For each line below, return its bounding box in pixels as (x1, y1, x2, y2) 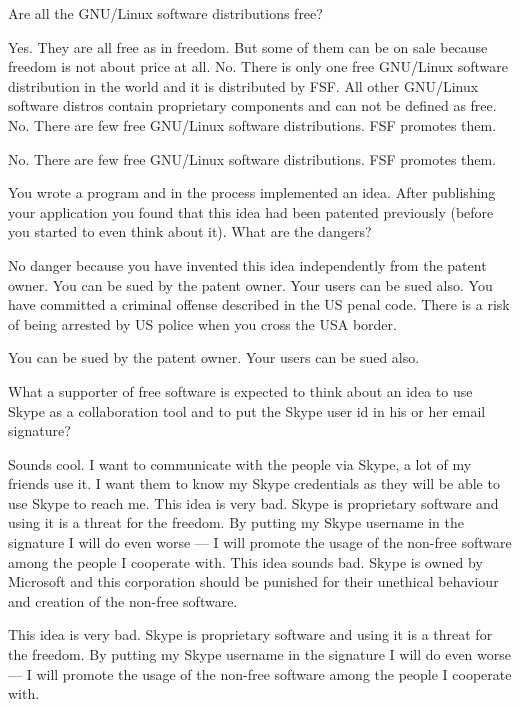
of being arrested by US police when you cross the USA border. (8, 313, 397, 334)
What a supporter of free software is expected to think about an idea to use (8, 380, 473, 401)
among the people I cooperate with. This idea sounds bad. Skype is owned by (8, 551, 483, 572)
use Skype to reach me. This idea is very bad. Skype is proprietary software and (8, 492, 499, 513)
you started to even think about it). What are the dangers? (8, 221, 372, 242)
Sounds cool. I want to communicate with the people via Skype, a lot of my (8, 453, 472, 474)
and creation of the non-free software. (8, 590, 238, 611)
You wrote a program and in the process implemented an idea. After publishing (8, 182, 496, 203)
